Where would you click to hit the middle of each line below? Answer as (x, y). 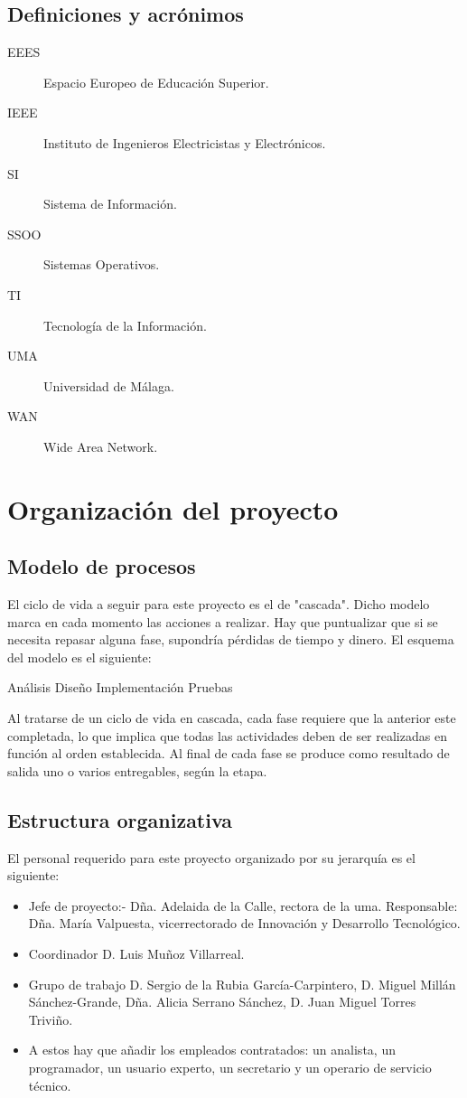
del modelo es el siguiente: (79, 657)
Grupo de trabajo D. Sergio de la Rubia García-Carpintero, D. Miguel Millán (242, 984)
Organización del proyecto (173, 508)
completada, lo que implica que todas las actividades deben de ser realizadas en (227, 735)
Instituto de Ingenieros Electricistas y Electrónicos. (185, 142)
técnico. (50, 1085)
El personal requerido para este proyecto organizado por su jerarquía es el (211, 857)
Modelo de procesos (102, 566)
